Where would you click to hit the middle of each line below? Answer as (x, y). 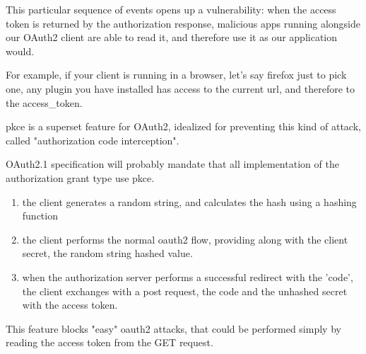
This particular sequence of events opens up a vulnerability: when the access (171, 9)
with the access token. (70, 305)
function (40, 216)
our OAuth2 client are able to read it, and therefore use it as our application (172, 37)
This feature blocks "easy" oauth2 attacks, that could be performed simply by (173, 328)
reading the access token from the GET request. (110, 342)
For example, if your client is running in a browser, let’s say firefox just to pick (176, 75)
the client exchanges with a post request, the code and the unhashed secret (185, 291)
